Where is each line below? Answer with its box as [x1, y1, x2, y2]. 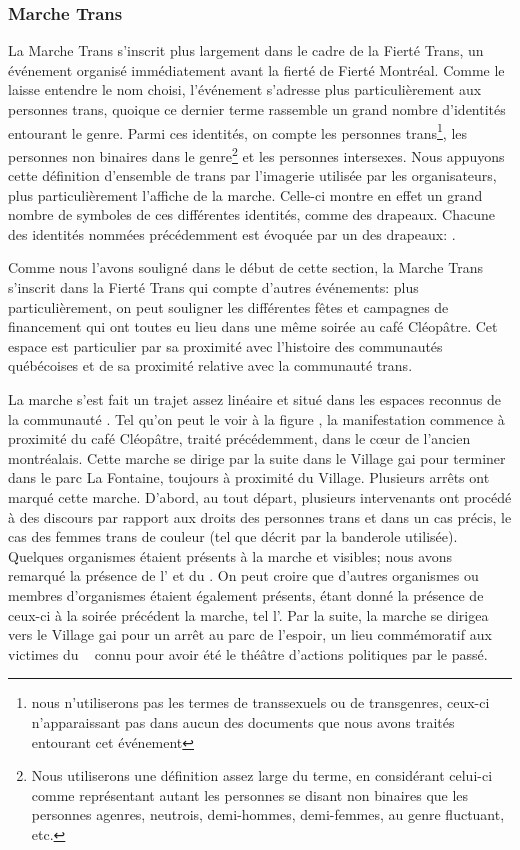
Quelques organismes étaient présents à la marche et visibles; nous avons [8, 545, 453, 566]
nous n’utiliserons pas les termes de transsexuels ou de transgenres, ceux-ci [31, 692, 490, 713]
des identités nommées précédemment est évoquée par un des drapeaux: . [8, 223, 456, 244]
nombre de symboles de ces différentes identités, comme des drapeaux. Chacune [8, 204, 496, 225]
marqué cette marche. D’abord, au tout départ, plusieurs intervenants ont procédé [8, 487, 512, 507]
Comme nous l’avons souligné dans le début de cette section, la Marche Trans [8, 257, 483, 278]
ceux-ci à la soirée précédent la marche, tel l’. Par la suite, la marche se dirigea [8, 604, 489, 625]
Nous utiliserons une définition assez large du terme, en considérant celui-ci [31, 765, 493, 786]
